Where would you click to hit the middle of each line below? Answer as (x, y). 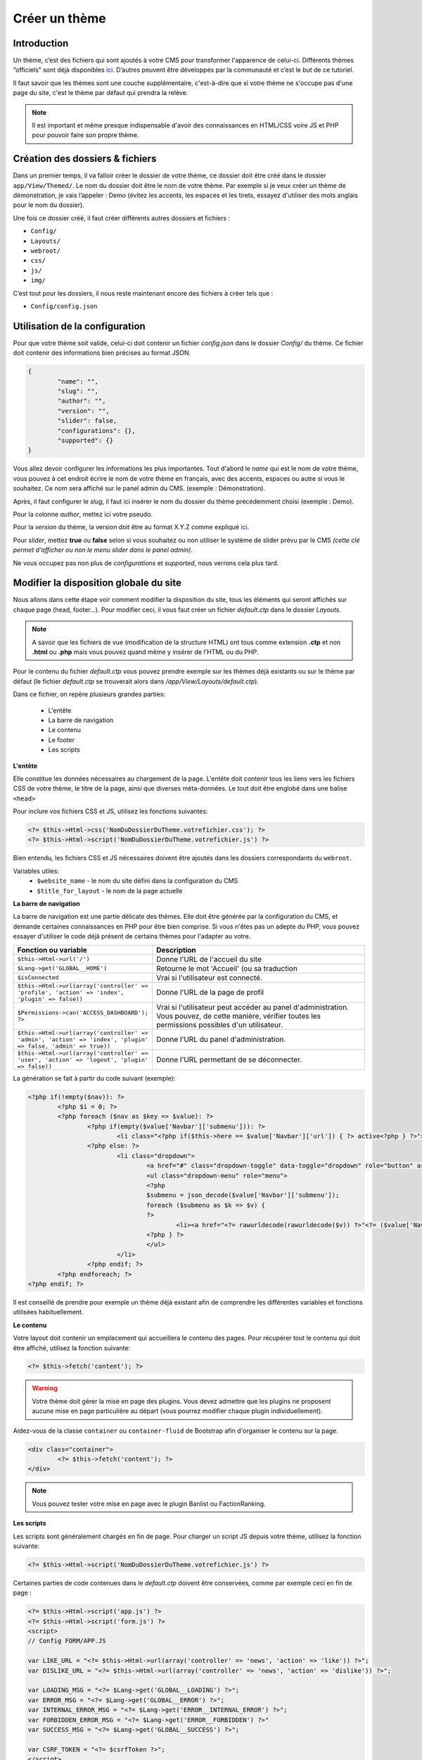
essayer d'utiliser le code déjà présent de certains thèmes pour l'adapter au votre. (132, 936)
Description (176, 950)
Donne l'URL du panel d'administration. (221, 1040)
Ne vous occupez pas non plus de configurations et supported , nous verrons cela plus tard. (146, 562)
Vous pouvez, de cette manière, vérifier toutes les (238, 1016)
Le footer (62, 740)
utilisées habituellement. (48, 1312)
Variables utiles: (36, 871)
